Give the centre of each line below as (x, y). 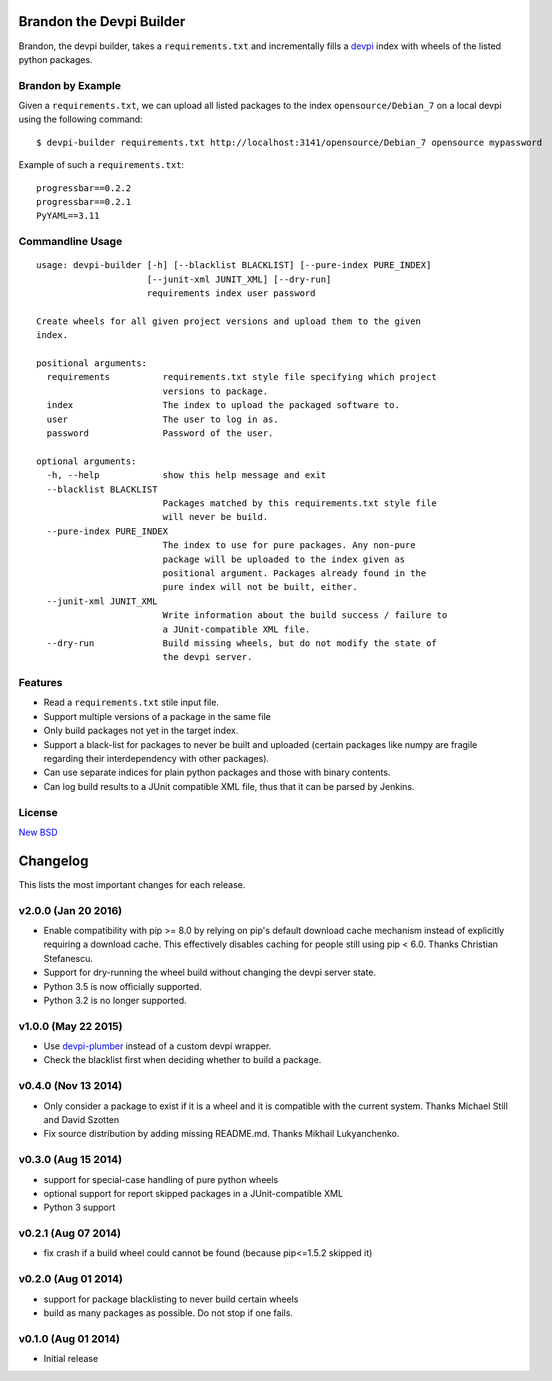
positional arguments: (92, 363)
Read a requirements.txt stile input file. (131, 702)
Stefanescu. (68, 958)
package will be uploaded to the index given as (284, 559)
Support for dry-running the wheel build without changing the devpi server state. (210, 972)
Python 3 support (79, 1207)
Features (40, 683)
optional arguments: (86, 461)
